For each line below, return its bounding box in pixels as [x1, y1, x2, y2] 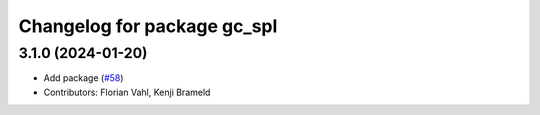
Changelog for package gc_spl [18, 15, 278, 37]
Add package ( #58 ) [43, 72, 124, 84]
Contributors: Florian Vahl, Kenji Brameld [43, 86, 211, 98]
